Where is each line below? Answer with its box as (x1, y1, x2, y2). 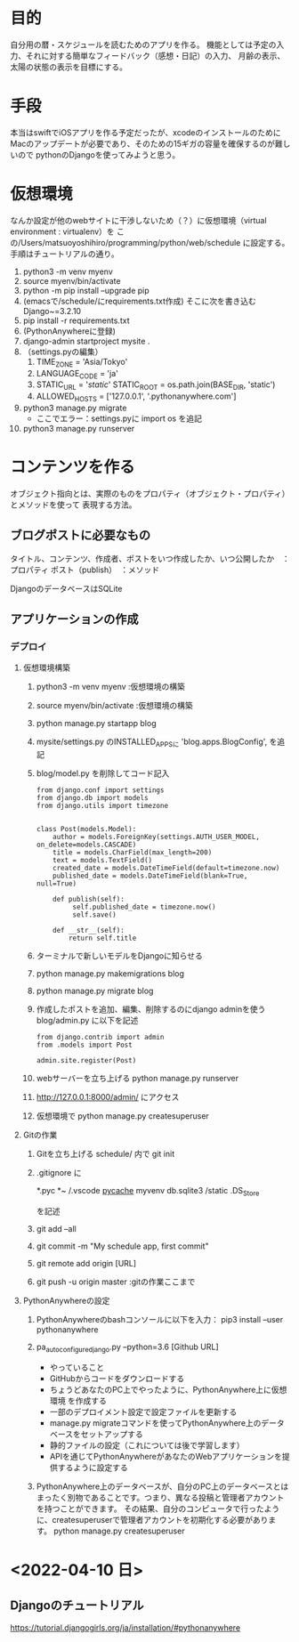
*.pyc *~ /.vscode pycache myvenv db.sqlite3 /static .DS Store (36, 1185, 260, 1198)
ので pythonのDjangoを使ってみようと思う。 (17, 149, 181, 160)
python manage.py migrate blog (36, 985, 154, 997)
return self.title (68, 934, 137, 943)
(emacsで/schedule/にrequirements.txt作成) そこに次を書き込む (22, 295, 257, 306)
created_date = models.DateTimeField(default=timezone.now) (53, 864, 280, 873)
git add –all (36, 1224, 77, 1234)
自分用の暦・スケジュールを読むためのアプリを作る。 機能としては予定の (10, 39, 277, 50)
